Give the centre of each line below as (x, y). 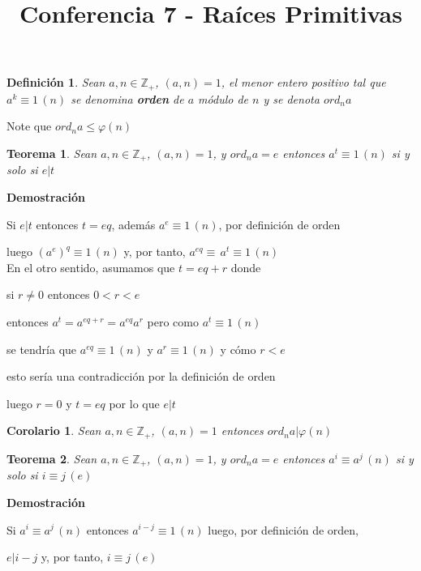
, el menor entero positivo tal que (303, 82)
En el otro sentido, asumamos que (91, 267)
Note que (29, 126)
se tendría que (42, 349)
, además (133, 224)
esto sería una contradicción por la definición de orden (141, 376)
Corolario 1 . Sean (54, 430)
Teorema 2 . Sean (52, 458)
